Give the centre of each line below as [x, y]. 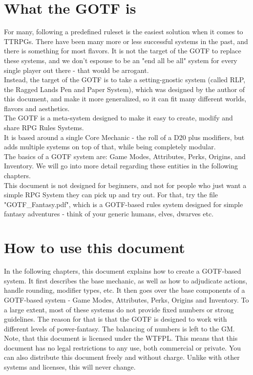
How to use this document [95, 247]
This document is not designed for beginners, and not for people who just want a [125, 185]
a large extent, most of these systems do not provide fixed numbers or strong [119, 309]
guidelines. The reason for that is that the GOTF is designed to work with [116, 319]
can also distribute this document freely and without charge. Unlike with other [122, 357]
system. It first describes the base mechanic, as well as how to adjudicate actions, [126, 280]
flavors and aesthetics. [37, 108]
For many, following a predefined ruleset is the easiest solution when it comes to [124, 32]
